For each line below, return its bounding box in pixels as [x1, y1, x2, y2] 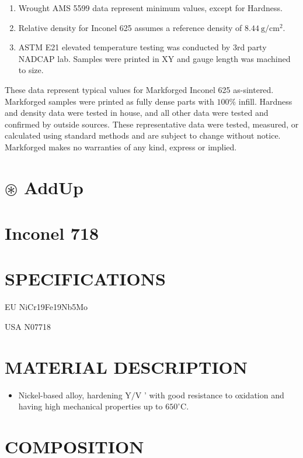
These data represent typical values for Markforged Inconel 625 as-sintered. [5, 83, 274, 95]
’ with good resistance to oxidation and [144, 388, 284, 401]
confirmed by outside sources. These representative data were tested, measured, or [5, 118, 299, 130]
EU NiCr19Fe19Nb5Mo [5, 301, 88, 313]
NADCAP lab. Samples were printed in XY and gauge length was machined [18, 52, 291, 64]
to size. [18, 64, 44, 76]
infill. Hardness [238, 95, 292, 107]
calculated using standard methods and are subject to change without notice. [5, 129, 281, 142]
